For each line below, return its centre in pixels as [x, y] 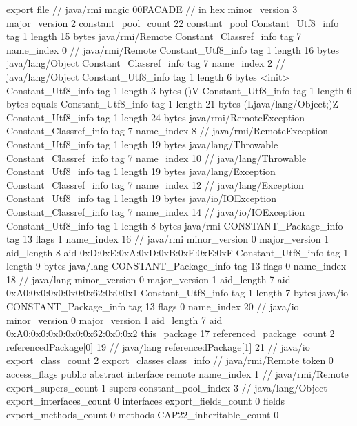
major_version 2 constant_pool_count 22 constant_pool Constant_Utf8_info [173, 22]
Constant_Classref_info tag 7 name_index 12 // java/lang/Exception [155, 184]
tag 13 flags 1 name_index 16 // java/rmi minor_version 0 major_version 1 [168, 239]
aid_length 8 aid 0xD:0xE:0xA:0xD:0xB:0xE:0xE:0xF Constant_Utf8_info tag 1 [177, 252]
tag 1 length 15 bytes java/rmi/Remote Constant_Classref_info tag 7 [154, 36]
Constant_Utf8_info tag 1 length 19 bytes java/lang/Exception [141, 171]
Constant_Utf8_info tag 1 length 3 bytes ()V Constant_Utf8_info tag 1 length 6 [179, 90]
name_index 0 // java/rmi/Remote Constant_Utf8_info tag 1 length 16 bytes [173, 49]
